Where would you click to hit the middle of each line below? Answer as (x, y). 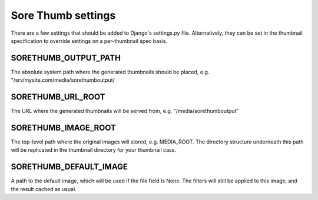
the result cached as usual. (44, 189)
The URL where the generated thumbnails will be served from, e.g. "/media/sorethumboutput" (125, 111)
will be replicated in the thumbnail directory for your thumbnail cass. (94, 150)
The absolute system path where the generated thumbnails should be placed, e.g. (110, 72)
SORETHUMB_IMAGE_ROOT (63, 127)
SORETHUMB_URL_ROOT (58, 97)
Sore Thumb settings (63, 15)
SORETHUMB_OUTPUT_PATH (66, 58)
